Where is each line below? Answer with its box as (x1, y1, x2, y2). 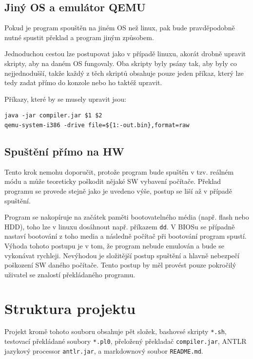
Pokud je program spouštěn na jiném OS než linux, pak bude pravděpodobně (4, 22, 235, 33)
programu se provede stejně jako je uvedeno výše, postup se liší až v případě (4, 185, 232, 196)
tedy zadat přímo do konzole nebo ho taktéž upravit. (4, 77, 162, 88)
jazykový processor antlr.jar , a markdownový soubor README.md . (4, 345, 203, 356)
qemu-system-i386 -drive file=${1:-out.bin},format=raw (4, 121, 190, 129)
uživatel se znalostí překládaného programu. (4, 269, 136, 279)
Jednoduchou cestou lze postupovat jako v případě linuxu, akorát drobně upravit (4, 48, 246, 59)
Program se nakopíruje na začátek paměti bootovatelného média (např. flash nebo (4, 212, 249, 222)
